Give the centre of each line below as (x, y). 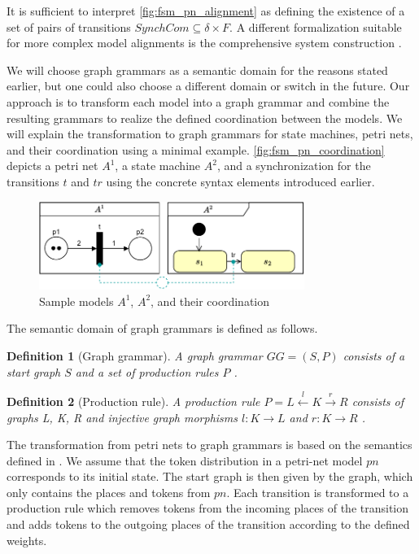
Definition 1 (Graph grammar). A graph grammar (135, 355)
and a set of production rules (147, 371)
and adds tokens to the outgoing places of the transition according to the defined (208, 524)
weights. (27, 540)
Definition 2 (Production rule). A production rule (133, 401)
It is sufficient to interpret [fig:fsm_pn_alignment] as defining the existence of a (206, 11)
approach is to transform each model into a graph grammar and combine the (198, 101)
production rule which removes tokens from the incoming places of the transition (208, 508)
